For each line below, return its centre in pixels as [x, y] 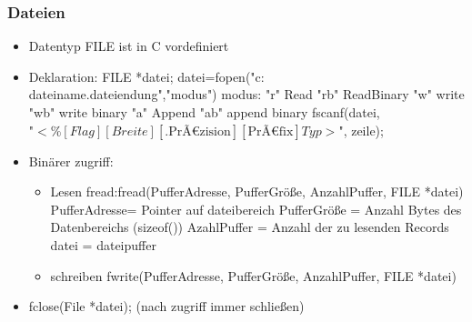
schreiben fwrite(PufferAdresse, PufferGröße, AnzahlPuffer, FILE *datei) [253, 275]
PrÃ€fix [271, 131]
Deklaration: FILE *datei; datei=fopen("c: [146, 76]
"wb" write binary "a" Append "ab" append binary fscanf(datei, [204, 112]
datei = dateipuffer [103, 244]
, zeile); [363, 130]
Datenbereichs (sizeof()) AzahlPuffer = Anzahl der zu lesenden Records [250, 227]
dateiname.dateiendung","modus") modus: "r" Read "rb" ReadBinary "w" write [246, 94]
